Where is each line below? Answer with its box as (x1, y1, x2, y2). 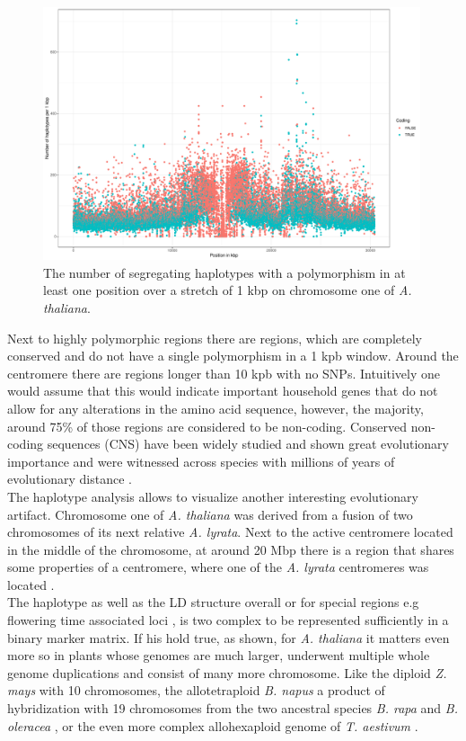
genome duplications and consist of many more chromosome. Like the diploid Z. (7, 663, 447, 682)
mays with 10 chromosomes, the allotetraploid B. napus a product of (7, 681, 385, 700)
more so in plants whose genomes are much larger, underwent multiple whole (7, 646, 430, 665)
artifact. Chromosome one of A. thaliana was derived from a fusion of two (7, 504, 413, 523)
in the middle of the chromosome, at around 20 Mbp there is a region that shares (7, 540, 454, 558)
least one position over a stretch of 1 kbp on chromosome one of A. (43, 281, 412, 299)
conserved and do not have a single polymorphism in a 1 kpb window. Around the (7, 346, 459, 365)
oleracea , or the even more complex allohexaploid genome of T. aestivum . (7, 716, 418, 735)
